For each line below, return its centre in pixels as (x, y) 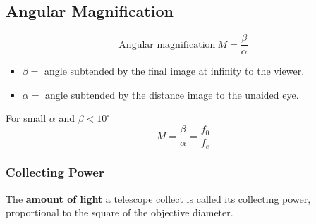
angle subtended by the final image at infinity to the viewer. (175, 71)
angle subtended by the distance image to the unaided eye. (172, 94)
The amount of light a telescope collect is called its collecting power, (158, 198)
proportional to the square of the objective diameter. (120, 212)
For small (26, 118)
